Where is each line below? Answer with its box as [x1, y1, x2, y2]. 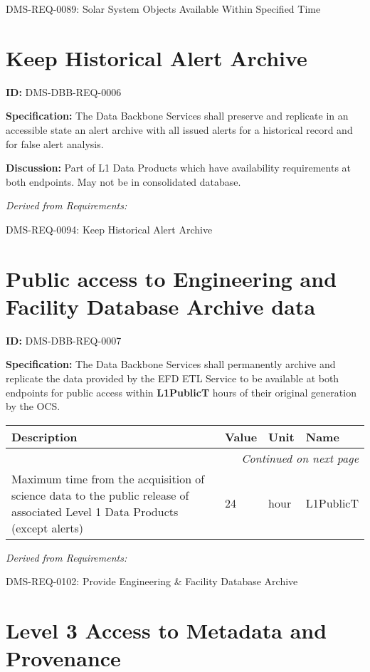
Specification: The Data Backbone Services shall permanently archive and [6, 357, 336, 372]
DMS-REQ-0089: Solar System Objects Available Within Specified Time [6, 1, 321, 16]
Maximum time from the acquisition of [11, 470, 205, 487]
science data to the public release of [11, 486, 189, 503]
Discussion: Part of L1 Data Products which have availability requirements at [6, 160, 351, 175]
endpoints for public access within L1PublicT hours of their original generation [6, 384, 356, 399]
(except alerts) [11, 519, 84, 536]
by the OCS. [6, 399, 60, 414]
